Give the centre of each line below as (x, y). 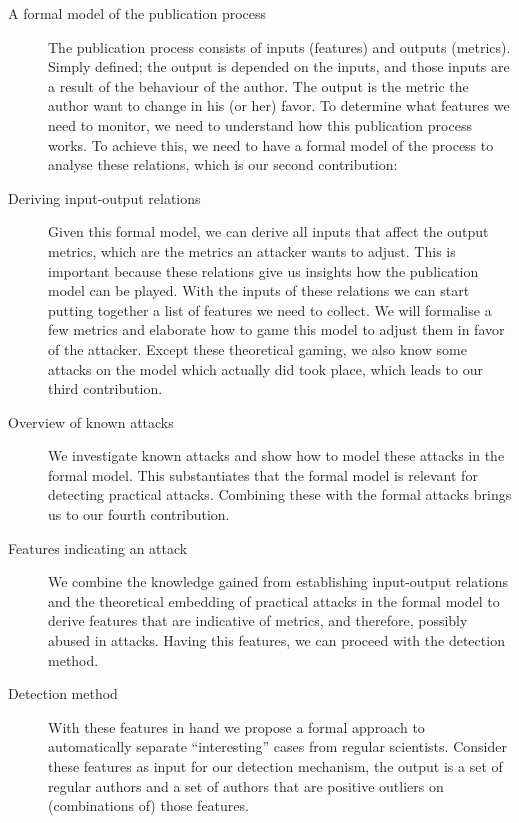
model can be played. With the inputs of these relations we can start (259, 290)
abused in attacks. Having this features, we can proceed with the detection (276, 640)
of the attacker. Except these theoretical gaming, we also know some (257, 348)
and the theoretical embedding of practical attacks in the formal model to (274, 600)
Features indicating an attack (98, 547)
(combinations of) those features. (148, 805)
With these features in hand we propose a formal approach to (236, 726)
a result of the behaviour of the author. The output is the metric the (258, 85)
